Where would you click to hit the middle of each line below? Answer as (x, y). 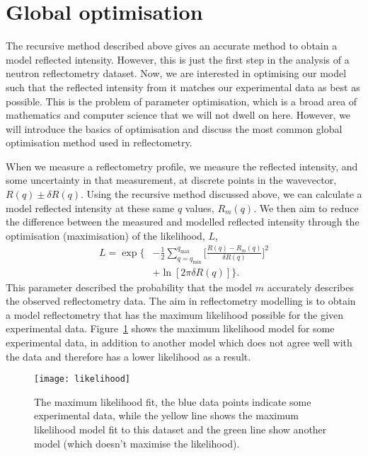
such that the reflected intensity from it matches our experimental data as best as (183, 87)
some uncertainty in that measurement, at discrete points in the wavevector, (171, 180)
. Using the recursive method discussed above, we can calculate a (222, 194)
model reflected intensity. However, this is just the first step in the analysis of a (178, 59)
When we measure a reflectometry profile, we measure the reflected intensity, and (182, 166)
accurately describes (310, 287)
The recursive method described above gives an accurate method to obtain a (172, 46)
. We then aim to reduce (306, 207)
